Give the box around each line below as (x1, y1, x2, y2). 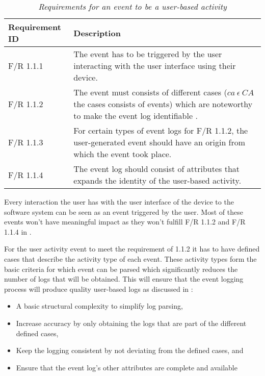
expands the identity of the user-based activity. (73, 174, 242, 186)
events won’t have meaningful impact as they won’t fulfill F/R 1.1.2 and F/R (4, 216, 246, 227)
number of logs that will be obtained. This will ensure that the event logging (4, 273, 244, 284)
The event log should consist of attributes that (73, 163, 240, 174)
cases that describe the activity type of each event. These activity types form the (4, 253, 257, 264)
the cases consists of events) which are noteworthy (73, 98, 253, 110)
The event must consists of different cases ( (73, 86, 227, 98)
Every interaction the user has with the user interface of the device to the (4, 196, 234, 207)
